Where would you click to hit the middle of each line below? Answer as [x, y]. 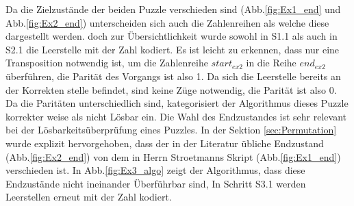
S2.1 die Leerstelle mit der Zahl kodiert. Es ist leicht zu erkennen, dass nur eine [173, 49]
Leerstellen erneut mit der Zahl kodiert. [89, 197]
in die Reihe [271, 63]
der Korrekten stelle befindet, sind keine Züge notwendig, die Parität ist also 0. [171, 89]
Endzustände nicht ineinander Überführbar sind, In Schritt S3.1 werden [156, 183]
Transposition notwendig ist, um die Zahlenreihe [107, 63]
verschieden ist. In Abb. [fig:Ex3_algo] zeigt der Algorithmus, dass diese [155, 170]
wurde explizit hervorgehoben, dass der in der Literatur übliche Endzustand [165, 143]
